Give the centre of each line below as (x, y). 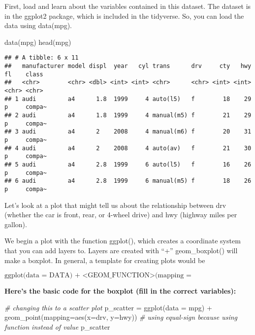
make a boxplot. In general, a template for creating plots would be (105, 260)
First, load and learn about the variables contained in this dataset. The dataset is (128, 6)
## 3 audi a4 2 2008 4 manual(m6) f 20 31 (128, 132)
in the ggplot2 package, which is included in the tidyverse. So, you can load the (124, 16)
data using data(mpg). (38, 25)
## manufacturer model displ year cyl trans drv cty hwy (128, 66)
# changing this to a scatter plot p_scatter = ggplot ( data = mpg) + (108, 307)
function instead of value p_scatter (57, 326)
